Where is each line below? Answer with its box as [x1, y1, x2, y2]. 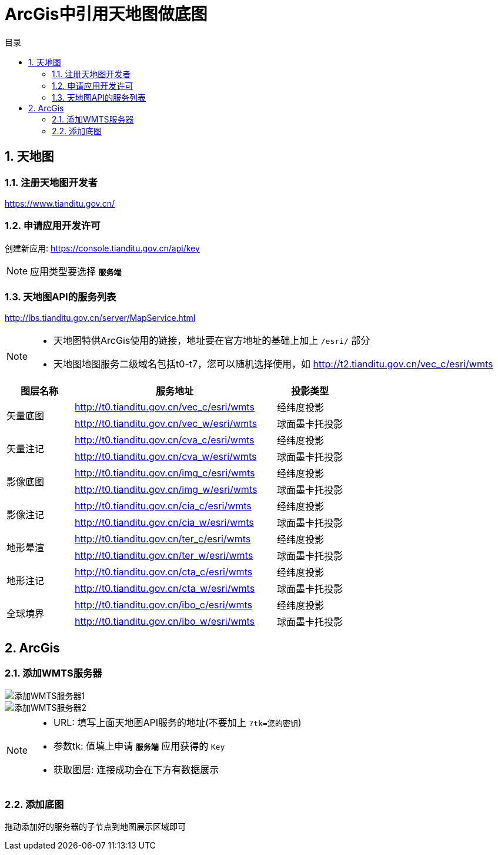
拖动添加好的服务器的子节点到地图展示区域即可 [5, 821, 186, 832]
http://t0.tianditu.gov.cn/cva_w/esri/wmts [75, 450, 257, 463]
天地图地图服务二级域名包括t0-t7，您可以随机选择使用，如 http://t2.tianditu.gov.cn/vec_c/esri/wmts [54, 358, 493, 370]
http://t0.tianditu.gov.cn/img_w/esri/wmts [75, 483, 258, 496]
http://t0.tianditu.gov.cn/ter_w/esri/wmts [75, 549, 253, 562]
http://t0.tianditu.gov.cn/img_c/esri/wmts [75, 467, 255, 479]
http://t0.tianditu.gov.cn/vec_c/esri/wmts [75, 401, 255, 413]
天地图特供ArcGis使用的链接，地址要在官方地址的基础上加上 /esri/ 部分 [54, 334, 370, 347]
